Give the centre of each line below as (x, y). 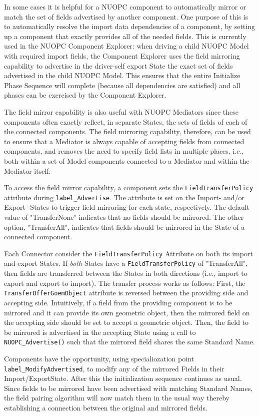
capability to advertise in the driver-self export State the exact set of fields (118, 65)
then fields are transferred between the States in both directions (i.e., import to (126, 273)
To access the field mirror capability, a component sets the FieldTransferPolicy (129, 187)
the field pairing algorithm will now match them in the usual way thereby (117, 398)
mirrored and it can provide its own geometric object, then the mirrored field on (127, 312)
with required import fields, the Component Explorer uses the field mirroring (122, 55)
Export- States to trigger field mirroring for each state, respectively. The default (127, 207)
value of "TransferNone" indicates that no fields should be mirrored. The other (124, 217)
